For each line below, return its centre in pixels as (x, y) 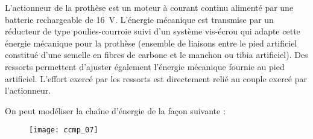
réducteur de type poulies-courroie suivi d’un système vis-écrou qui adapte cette (153, 31)
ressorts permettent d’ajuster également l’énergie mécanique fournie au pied (145, 66)
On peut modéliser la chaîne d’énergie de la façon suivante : (115, 110)
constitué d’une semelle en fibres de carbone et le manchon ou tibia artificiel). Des (156, 55)
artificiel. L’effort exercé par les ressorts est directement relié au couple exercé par (156, 78)
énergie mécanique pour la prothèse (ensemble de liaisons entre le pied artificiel (151, 43)
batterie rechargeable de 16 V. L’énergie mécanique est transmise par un (139, 19)
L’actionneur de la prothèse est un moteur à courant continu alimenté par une (149, 7)
